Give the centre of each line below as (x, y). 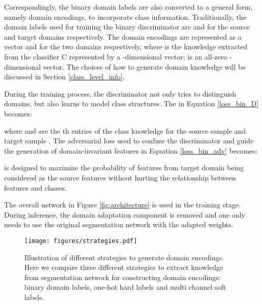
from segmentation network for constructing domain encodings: (123, 277)
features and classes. (36, 187)
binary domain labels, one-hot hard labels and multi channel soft (125, 287)
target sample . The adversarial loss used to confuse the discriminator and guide (129, 141)
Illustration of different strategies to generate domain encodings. (124, 257)
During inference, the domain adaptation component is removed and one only (125, 214)
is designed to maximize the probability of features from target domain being (124, 168)
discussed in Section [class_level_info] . (64, 77)
